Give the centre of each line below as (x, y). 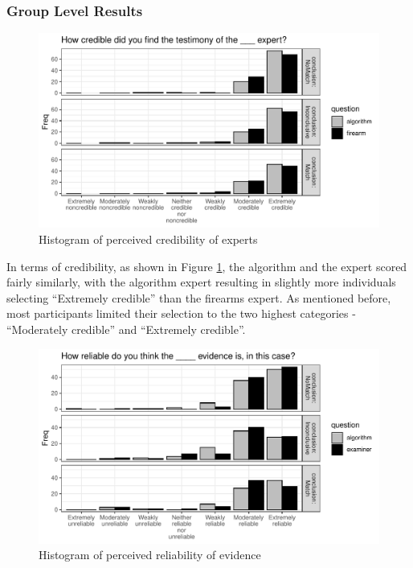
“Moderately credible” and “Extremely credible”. (126, 329)
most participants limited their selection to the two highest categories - (181, 313)
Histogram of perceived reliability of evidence (150, 555)
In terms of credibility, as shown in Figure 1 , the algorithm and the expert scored (207, 266)
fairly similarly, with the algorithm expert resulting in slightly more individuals (201, 282)
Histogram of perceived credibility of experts (148, 239)
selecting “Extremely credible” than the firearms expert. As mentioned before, (199, 297)
